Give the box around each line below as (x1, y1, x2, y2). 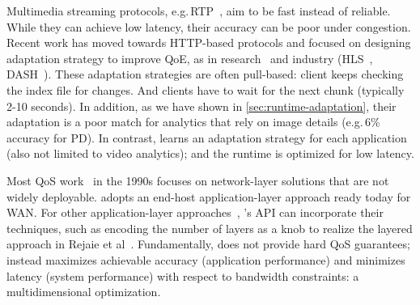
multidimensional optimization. (6, 283, 161, 300)
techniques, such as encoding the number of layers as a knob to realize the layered (6, 219, 413, 236)
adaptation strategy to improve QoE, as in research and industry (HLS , (6, 49, 373, 66)
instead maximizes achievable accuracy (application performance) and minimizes (6, 251, 405, 268)
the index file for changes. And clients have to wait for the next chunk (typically (6, 81, 405, 98)
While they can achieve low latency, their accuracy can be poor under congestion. (6, 18, 411, 35)
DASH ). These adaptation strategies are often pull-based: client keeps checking (6, 66, 404, 83)
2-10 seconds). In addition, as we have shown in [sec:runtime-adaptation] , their (6, 97, 397, 114)
